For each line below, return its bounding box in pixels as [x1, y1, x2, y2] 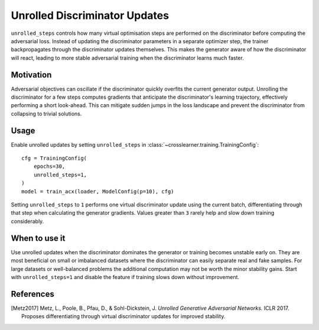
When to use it [11, 233, 66, 243]
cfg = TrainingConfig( [21, 155, 87, 162]
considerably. [11, 218, 44, 225]
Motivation [11, 70, 52, 80]
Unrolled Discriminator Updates [11, 9, 170, 22]
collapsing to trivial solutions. [11, 110, 82, 117]
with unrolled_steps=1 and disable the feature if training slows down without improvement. [11, 273, 239, 280]
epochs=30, [33, 163, 66, 170]
